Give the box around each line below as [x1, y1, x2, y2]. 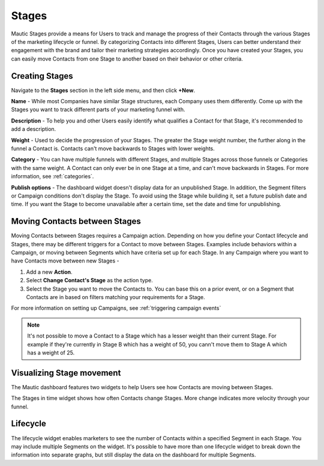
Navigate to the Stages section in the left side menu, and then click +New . [11, 86, 196, 94]
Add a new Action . [26, 268, 73, 276]
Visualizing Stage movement [11, 368, 121, 378]
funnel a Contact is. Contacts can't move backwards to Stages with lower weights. [11, 145, 215, 152]
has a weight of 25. [27, 349, 75, 356]
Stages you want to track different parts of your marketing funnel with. [11, 106, 185, 113]
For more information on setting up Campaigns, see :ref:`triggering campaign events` [11, 304, 221, 312]
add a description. [11, 126, 56, 133]
